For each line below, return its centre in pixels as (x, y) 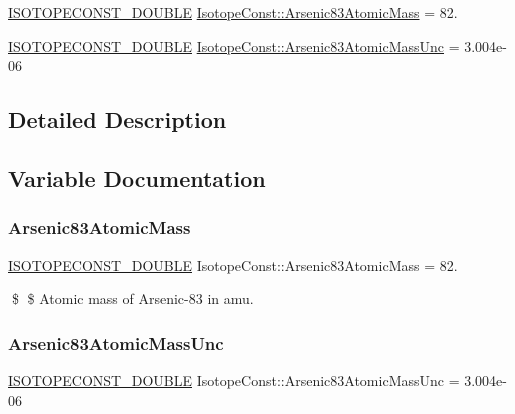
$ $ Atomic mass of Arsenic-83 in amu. (132, 298)
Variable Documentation (137, 177)
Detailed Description (117, 119)
